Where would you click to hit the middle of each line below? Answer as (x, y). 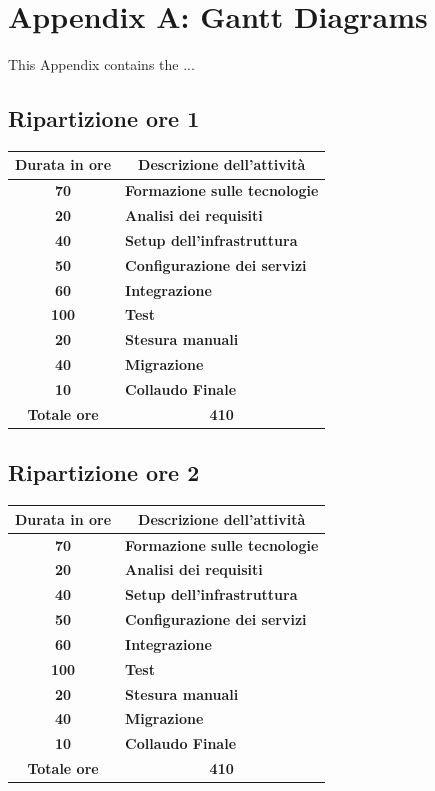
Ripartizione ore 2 (104, 472)
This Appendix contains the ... (101, 64)
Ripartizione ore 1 (104, 118)
